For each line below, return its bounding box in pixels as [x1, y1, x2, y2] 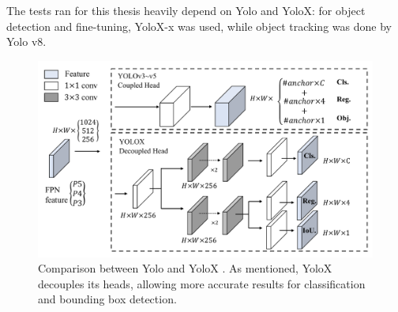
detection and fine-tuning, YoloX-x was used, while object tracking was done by [6, 17, 392, 34]
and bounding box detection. [38, 291, 177, 307]
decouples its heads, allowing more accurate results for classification [38, 275, 366, 291]
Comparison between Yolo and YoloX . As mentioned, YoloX [38, 260, 332, 276]
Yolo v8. [6, 33, 47, 50]
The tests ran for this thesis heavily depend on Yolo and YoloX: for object [6, 2, 366, 18]
